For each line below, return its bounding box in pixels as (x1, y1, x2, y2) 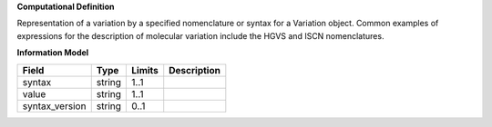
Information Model (16, 47, 89, 58)
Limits (131, 63, 159, 76)
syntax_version (22, 100, 87, 112)
